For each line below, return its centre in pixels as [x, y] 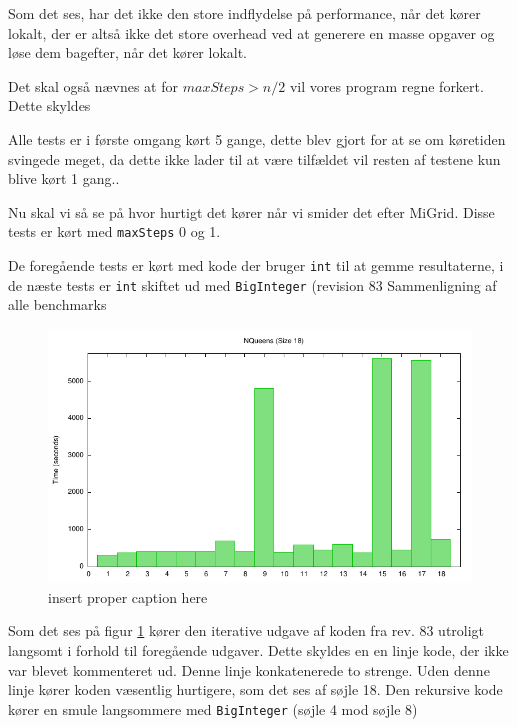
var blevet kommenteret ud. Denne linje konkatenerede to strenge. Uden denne [249, 669]
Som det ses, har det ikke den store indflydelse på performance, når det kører [244, 13]
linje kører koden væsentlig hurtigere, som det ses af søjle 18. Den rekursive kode [255, 689]
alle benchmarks [57, 304]
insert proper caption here [128, 596]
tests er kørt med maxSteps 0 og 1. [114, 231]
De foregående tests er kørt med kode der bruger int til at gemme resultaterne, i [256, 265]
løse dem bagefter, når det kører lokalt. [128, 52]
